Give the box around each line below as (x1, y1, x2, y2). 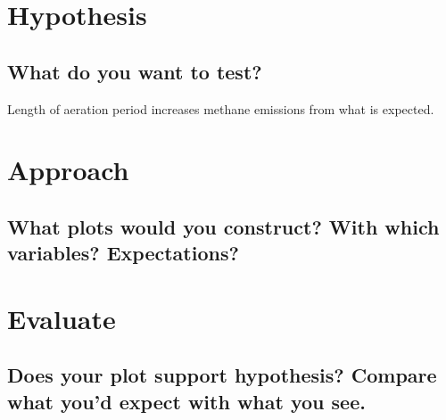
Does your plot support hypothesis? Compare (7, 361, 437, 389)
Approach (7, 152, 129, 188)
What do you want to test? (7, 57, 262, 85)
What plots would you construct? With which (7, 212, 440, 240)
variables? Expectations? (7, 239, 239, 267)
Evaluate (7, 300, 116, 336)
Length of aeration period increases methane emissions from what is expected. (7, 99, 434, 118)
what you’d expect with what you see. (7, 387, 366, 415)
